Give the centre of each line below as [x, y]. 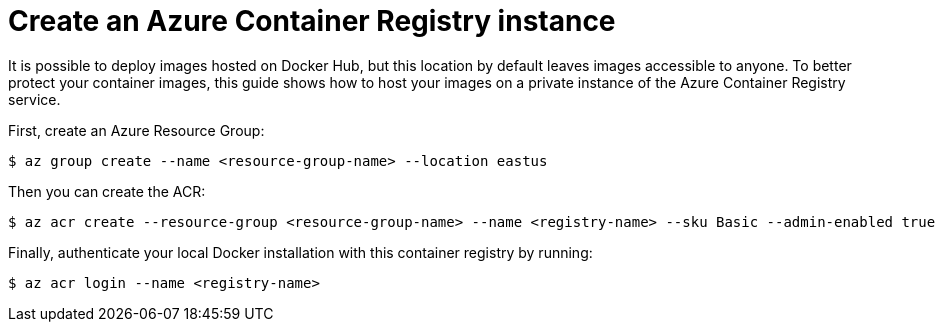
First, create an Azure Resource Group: [136, 130]
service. [34, 99]
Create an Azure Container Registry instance [312, 21]
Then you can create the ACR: [107, 191]
